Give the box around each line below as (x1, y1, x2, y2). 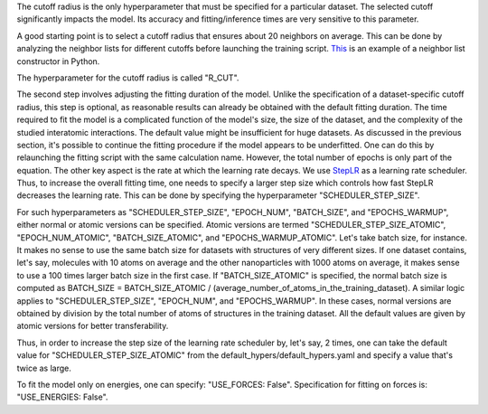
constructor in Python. (16, 55, 100, 67)
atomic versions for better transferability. (16, 321, 169, 332)
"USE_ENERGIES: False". (16, 391, 108, 402)
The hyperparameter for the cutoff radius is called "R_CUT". (16, 72, 239, 83)
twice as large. (16, 362, 71, 373)
